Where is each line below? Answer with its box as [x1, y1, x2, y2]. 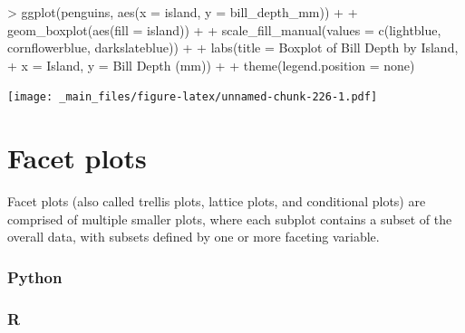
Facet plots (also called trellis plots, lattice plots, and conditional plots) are [7, 192, 426, 211]
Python [7, 265, 63, 288]
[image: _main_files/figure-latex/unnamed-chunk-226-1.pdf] [7, 90, 378, 104]
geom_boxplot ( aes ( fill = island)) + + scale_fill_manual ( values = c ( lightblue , [7, 20, 441, 39]
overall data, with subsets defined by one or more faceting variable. [7, 227, 380, 246]
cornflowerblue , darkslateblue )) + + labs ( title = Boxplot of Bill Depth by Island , [7, 38, 459, 57]
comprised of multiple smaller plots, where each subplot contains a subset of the [7, 209, 452, 228]
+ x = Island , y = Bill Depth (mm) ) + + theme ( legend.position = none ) [7, 55, 415, 74]
